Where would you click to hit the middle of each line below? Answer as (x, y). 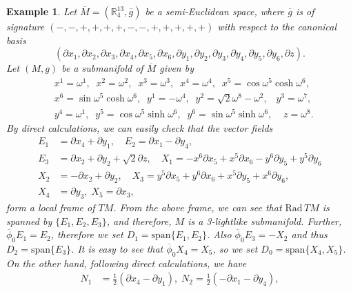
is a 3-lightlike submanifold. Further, (265, 221)
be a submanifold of (102, 68)
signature (26, 26)
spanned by (29, 221)
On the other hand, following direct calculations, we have (127, 263)
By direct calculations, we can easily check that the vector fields (140, 127)
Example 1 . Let (42, 11)
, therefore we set (87, 234)
